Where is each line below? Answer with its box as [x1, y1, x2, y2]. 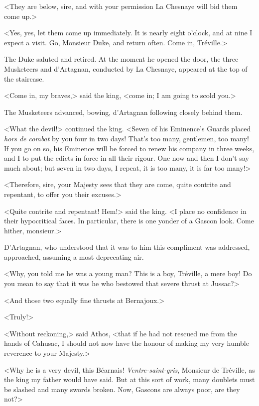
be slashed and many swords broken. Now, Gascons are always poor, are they [4, 384, 240, 394]
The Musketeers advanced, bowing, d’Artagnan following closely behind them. [4, 106, 243, 117]
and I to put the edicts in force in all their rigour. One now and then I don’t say [4, 153, 249, 163]
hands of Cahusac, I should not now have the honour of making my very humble [4, 338, 249, 348]
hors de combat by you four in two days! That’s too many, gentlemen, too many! [4, 133, 249, 143]
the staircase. [4, 73, 44, 84]
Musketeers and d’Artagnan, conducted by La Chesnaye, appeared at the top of [4, 63, 248, 74]
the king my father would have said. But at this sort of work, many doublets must [4, 374, 255, 385]
